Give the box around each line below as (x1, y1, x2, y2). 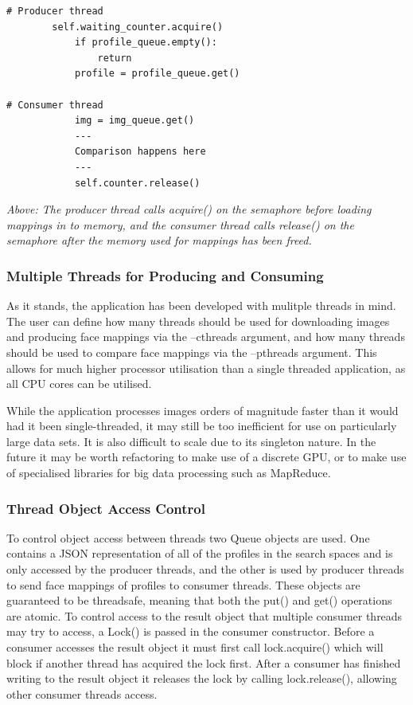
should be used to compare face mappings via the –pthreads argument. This (6, 343, 377, 360)
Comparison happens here (74, 146, 206, 158)
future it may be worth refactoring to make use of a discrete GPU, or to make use (6, 448, 407, 465)
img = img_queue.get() (74, 115, 195, 127)
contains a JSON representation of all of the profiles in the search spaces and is (6, 545, 393, 562)
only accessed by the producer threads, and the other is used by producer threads (6, 561, 404, 578)
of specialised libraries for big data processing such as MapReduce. (6, 464, 331, 481)
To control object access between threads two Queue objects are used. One (6, 529, 370, 546)
